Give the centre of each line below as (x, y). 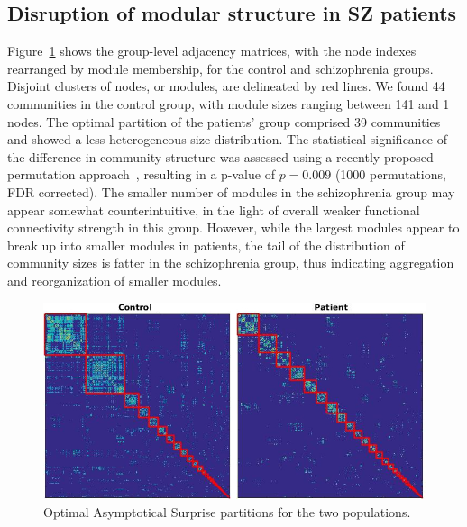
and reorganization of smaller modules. (114, 280)
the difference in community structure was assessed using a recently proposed (220, 156)
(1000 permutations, (390, 174)
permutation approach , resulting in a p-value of (141, 174)
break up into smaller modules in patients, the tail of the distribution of (206, 245)
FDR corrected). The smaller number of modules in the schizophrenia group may (231, 191)
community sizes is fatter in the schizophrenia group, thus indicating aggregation (231, 263)
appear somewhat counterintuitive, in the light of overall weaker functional (214, 209)
